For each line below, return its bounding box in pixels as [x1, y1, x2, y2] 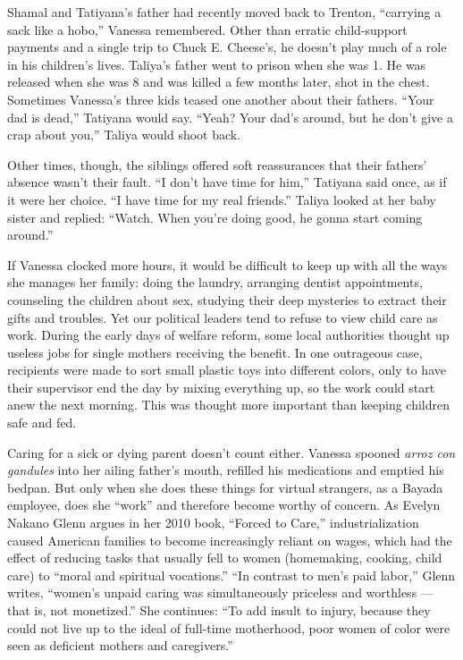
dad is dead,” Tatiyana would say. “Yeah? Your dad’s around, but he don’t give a [7, 107, 453, 126]
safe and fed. [7, 413, 77, 432]
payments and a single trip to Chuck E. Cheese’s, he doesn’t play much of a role [7, 38, 447, 56]
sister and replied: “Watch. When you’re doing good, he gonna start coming [7, 207, 423, 226]
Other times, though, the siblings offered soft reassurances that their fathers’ [7, 155, 427, 173]
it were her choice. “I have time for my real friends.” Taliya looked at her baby [7, 190, 436, 208]
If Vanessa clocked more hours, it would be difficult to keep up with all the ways [7, 255, 448, 274]
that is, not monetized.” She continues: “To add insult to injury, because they [7, 601, 431, 619]
